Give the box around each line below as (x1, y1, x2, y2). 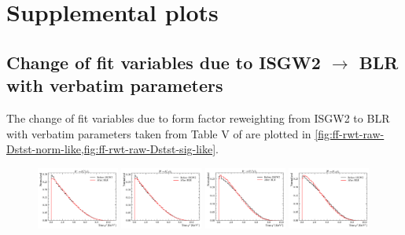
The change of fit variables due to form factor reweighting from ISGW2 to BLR (6, 109, 390, 126)
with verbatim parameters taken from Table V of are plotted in (6, 125, 311, 141)
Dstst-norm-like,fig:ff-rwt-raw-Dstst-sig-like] (6, 141, 216, 157)
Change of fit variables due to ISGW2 (6, 50, 321, 74)
